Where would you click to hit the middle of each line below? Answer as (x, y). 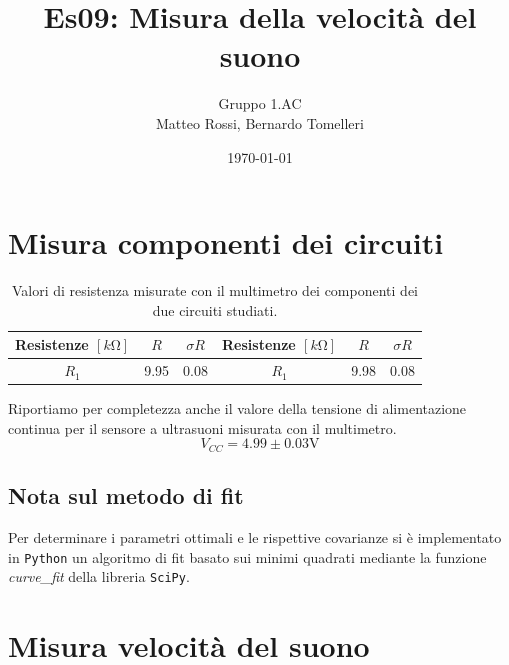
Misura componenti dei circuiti (226, 242)
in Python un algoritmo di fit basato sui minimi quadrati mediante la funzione (247, 556)
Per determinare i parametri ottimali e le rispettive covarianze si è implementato (255, 537)
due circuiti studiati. (215, 309)
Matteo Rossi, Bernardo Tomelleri (260, 122)
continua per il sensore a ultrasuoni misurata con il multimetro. (202, 427)
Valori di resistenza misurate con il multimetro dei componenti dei (215, 290)
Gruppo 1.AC (260, 103)
